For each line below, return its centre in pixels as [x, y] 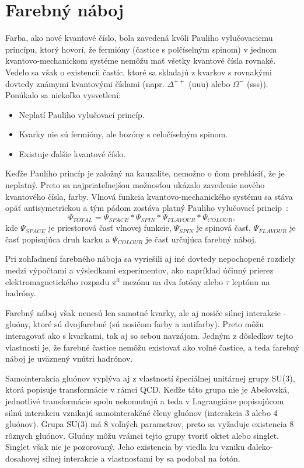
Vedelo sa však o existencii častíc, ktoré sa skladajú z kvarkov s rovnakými [139, 72]
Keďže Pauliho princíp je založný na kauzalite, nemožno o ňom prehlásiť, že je [145, 173]
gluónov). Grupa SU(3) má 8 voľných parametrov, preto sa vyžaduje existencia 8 [150, 424]
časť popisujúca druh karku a [58, 239]
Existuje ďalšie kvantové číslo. [72, 153]
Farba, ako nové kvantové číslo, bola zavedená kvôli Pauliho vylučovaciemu [139, 38]
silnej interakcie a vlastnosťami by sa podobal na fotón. [141, 458]
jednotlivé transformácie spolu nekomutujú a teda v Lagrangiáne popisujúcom [145, 401]
